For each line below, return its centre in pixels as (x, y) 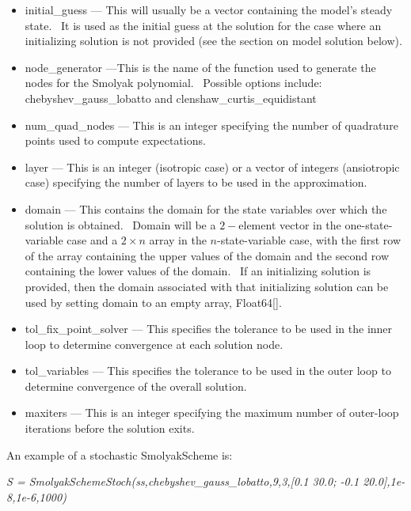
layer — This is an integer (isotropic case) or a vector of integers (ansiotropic (212, 167)
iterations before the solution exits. (110, 428)
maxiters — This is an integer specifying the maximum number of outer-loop (212, 413)
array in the (178, 240)
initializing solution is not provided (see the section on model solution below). (213, 41)
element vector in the (290, 224)
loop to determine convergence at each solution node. (154, 344)
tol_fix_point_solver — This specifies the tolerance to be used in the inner (209, 329)
